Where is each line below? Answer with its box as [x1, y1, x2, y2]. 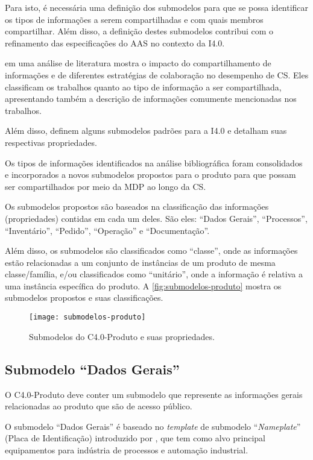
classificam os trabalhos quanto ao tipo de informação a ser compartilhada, [5, 80, 282, 93]
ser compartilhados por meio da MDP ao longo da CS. [5, 180, 206, 192]
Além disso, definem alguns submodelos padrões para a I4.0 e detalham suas [5, 124, 287, 137]
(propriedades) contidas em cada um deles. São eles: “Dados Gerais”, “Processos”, [5, 212, 308, 224]
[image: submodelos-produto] [29, 313, 146, 322]
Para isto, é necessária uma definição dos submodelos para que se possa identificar [5, 1, 309, 13]
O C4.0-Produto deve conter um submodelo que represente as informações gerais [5, 388, 303, 400]
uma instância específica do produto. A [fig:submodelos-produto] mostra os [5, 279, 282, 292]
